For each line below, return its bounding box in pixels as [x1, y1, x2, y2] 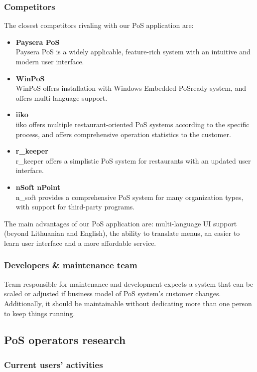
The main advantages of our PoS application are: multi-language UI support [4, 218, 237, 228]
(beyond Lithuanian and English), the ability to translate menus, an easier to [4, 228, 240, 238]
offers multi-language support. [15, 92, 108, 103]
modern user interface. [15, 56, 84, 66]
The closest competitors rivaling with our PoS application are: [4, 20, 194, 30]
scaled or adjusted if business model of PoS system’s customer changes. [4, 288, 221, 299]
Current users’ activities [4, 358, 103, 371]
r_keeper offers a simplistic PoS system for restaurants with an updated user [15, 155, 251, 166]
